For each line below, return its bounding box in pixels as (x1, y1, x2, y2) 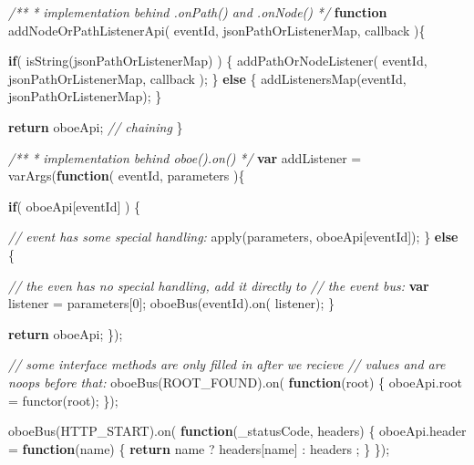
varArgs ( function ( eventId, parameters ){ (8, 166, 245, 185)
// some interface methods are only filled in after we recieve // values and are (8, 355, 446, 374)
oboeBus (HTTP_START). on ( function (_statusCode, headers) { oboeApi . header (8, 421, 467, 440)
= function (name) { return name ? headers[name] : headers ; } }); (8, 439, 390, 458)
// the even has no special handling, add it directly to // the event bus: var (8, 275, 429, 294)
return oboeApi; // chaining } (8, 117, 183, 136)
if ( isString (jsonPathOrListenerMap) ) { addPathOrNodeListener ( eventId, (8, 51, 428, 70)
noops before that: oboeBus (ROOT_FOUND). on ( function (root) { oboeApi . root (8, 372, 462, 391)
